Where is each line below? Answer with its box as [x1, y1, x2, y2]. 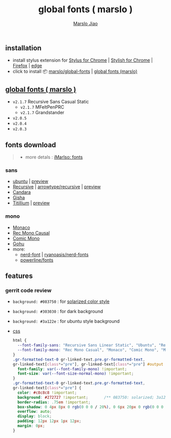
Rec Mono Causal [12, 229, 50, 236]
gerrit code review [5, 287, 52, 294]
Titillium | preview [12, 200, 50, 206]
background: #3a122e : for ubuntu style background [12, 318, 120, 324]
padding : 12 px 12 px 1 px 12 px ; [17, 419, 81, 424]
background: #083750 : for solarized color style [12, 298, 110, 304]
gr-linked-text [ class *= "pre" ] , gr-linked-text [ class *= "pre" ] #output [12, 362, 164, 367]
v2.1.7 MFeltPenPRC [20, 104, 65, 110]
